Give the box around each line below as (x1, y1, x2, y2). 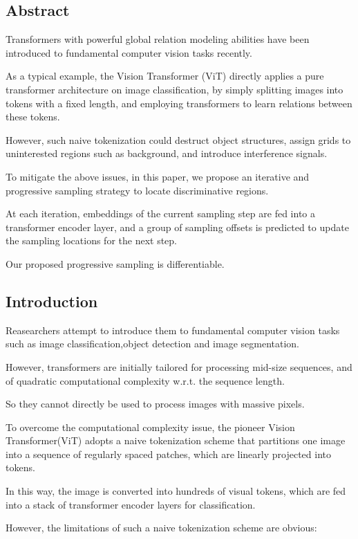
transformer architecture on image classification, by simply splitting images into (6, 82, 343, 96)
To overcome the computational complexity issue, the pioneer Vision (6, 419, 295, 434)
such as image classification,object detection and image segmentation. (6, 336, 300, 351)
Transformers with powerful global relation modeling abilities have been (6, 32, 310, 46)
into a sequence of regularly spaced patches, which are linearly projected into (6, 446, 331, 461)
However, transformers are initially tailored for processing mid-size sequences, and (6, 359, 352, 374)
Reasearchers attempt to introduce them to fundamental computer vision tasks (6, 322, 340, 337)
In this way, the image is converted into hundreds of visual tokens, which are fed (6, 484, 346, 498)
